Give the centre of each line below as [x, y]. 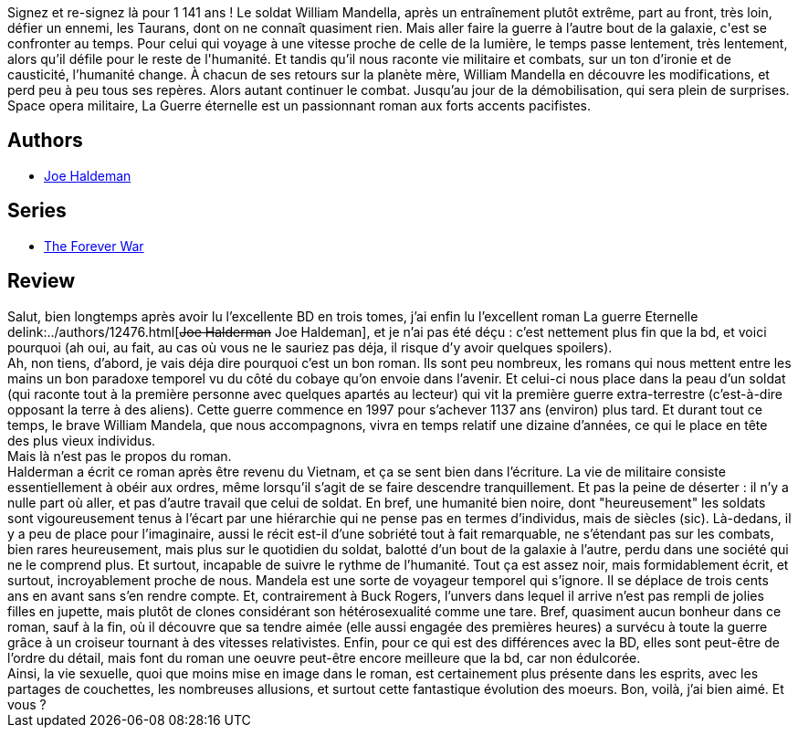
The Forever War [94, 246]
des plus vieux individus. [82, 440]
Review [42, 281]
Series [37, 211]
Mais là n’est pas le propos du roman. [120, 456]
